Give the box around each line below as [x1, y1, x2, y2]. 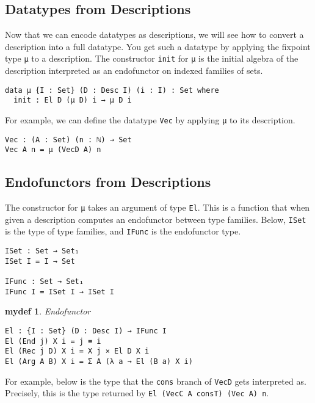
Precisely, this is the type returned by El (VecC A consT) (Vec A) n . [5, 387, 269, 399]
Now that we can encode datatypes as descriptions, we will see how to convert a [5, 28, 304, 41]
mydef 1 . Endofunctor [5, 305, 91, 318]
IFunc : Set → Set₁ [5, 277, 84, 286]
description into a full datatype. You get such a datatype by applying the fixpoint [5, 40, 311, 53]
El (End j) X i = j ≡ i [5, 336, 101, 346]
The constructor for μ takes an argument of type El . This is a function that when [5, 201, 310, 214]
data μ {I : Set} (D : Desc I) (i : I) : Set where [5, 85, 219, 95]
